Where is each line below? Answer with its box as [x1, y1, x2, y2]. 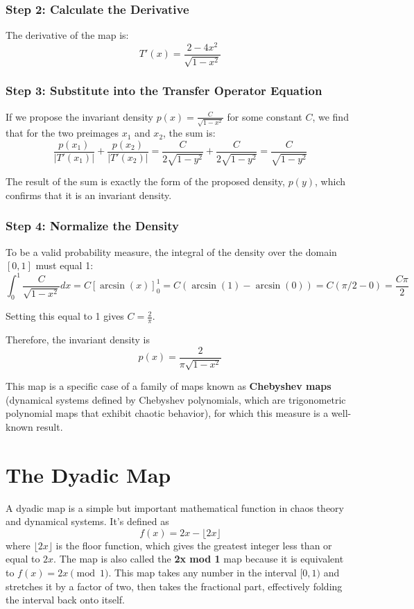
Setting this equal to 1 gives [6, 309, 124, 323]
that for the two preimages [6, 126, 119, 140]
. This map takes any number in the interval [108, 565, 297, 579]
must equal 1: [35, 258, 94, 273]
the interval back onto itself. [6, 592, 126, 607]
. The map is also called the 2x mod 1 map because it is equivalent [53, 551, 344, 566]
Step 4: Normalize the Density [6, 217, 179, 234]
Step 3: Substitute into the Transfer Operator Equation [6, 82, 322, 99]
